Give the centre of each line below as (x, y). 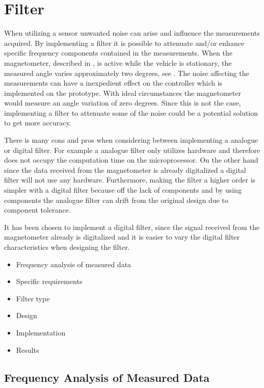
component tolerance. (37, 210)
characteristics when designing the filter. (67, 247)
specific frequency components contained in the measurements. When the (118, 53)
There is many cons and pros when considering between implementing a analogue (131, 140)
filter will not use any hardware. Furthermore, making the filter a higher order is (130, 180)
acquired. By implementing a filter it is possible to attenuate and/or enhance (124, 43)
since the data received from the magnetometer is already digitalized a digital (125, 170)
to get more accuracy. (38, 123)
